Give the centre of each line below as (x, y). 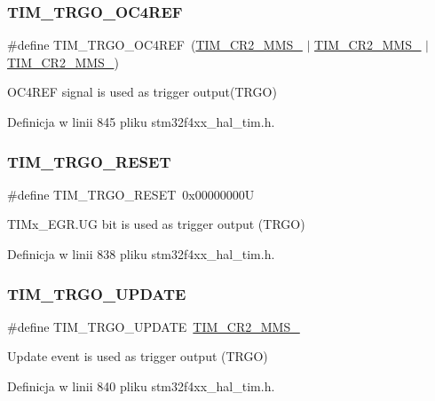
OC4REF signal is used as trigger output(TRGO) (142, 92)
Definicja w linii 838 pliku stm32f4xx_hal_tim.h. (141, 254)
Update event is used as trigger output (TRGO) (138, 356)
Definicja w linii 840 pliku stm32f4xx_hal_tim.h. (141, 386)
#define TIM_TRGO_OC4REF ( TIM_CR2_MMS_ (155, 45)
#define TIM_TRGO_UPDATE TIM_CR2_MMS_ (154, 326)
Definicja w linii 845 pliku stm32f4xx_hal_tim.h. (141, 122)
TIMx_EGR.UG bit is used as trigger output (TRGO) (156, 224)
